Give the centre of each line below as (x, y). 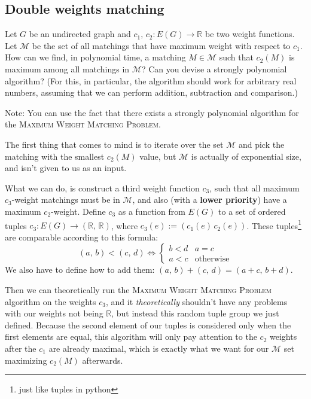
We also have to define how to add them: (80, 269)
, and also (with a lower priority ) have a (210, 199)
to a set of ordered (252, 211)
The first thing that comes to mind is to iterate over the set (114, 144)
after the (21, 348)
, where (124, 225)
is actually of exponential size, (246, 156)
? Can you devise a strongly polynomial (214, 68)
